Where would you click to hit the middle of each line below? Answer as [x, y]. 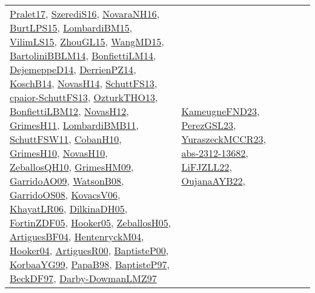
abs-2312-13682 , [215, 153]
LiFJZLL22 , [207, 167]
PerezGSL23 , [209, 125]
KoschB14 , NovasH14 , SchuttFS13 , [84, 83]
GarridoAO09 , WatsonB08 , [67, 181]
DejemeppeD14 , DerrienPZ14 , [73, 69]
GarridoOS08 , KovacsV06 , [65, 195]
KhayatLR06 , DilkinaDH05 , [69, 209]
